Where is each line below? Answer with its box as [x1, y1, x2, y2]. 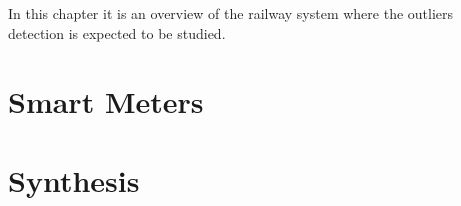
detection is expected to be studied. [8, 22, 226, 43]
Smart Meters [8, 81, 204, 122]
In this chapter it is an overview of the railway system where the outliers [8, 3, 454, 23]
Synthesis [8, 159, 140, 200]
